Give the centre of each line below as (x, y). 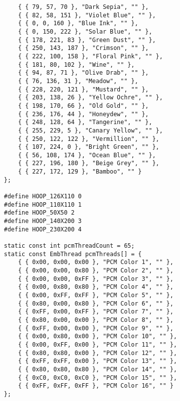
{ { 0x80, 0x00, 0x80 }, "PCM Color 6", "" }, (96, 303)
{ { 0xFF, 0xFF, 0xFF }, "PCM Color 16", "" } (96, 386)
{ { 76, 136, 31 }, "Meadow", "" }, (78, 81)
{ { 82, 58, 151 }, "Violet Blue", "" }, (87, 15)
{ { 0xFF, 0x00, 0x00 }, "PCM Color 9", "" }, (96, 328)
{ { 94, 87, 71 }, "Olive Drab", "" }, (83, 73)
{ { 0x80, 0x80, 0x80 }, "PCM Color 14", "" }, (97, 369)
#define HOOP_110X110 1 (43, 204)
